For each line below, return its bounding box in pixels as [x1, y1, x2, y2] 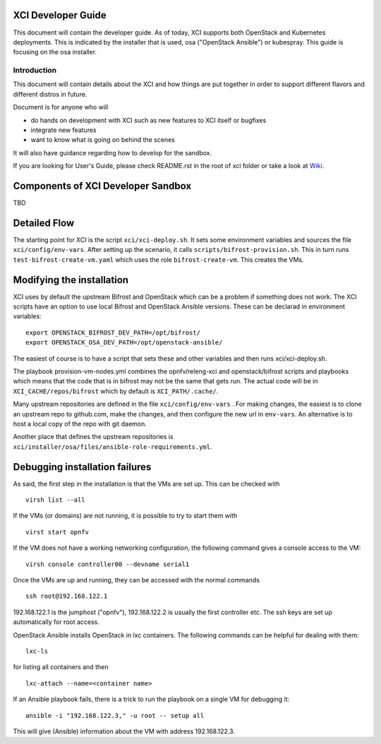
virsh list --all [25, 496, 85, 504]
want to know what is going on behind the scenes [30, 136, 176, 144]
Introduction [13, 66, 56, 76]
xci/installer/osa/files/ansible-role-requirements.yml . [13, 442, 212, 451]
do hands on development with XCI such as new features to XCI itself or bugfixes [30, 116, 267, 124]
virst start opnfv [25, 528, 90, 536]
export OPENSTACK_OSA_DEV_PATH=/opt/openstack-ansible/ [25, 339, 223, 347]
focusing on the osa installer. [13, 48, 97, 56]
